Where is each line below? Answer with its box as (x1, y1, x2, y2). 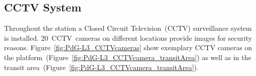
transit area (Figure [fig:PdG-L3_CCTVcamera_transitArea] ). (4, 62, 199, 72)
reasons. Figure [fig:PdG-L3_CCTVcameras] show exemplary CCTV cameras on (4, 42, 252, 53)
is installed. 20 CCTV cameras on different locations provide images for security (4, 32, 252, 43)
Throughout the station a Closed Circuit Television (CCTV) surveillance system (4, 23, 252, 33)
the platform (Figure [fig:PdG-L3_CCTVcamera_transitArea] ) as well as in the (4, 52, 251, 62)
